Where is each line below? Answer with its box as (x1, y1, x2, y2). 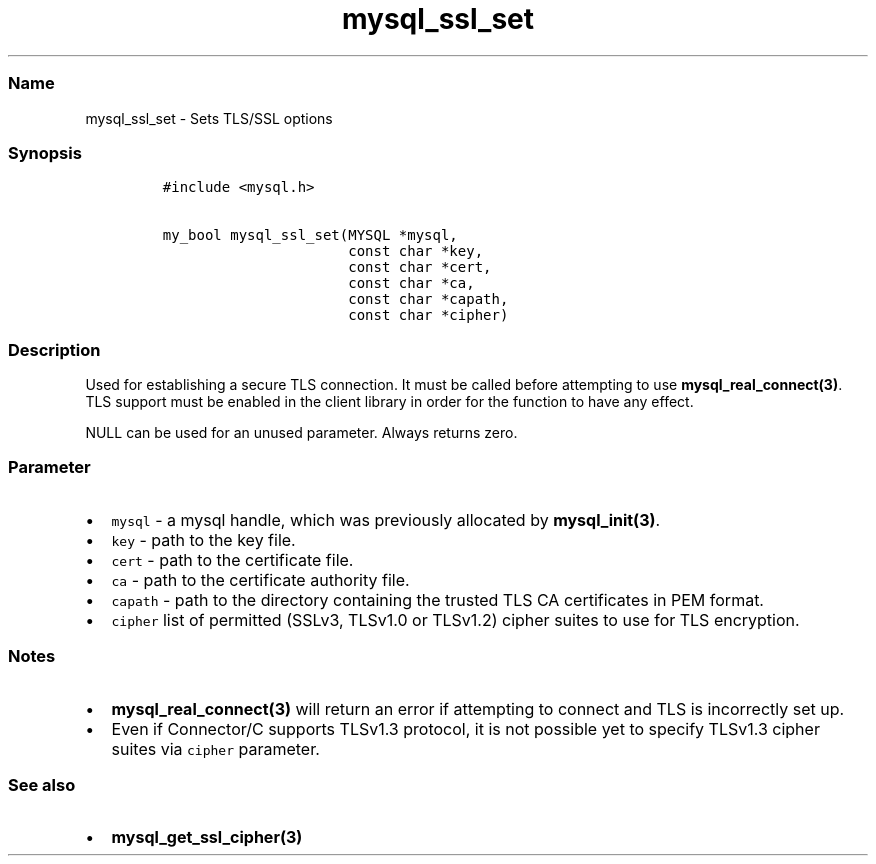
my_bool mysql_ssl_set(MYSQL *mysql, (162, 227, 458, 244)
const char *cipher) (348, 307, 509, 324)
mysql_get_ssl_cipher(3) (111, 827, 303, 848)
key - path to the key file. (111, 529, 296, 550)
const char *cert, (348, 259, 492, 276)
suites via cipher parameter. (111, 738, 320, 759)
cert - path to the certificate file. (111, 549, 354, 570)
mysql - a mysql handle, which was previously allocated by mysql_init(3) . (111, 509, 661, 530)
